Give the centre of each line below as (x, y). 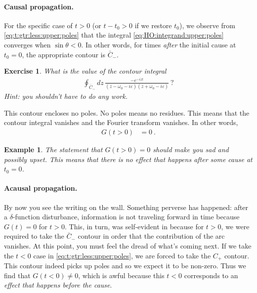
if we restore (153, 25)
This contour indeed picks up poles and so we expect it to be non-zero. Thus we (125, 265)
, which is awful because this (121, 275)
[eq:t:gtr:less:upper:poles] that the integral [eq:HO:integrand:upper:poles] (114, 35)
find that (17, 275)
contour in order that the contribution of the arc (151, 236)
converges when (27, 44)
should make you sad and (191, 149)
